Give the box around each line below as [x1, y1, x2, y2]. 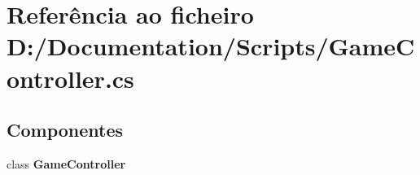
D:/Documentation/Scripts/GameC [7, 29, 415, 63]
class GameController [7, 155, 126, 172]
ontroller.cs [7, 61, 134, 94]
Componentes [7, 117, 124, 142]
